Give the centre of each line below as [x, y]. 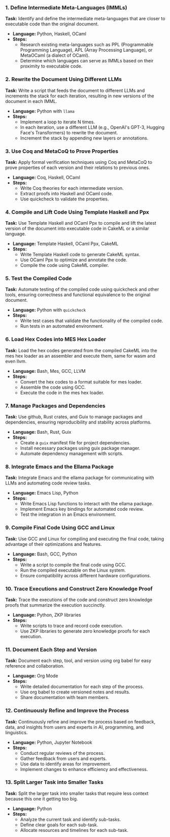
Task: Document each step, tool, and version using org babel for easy [78, 660]
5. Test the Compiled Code [39, 278]
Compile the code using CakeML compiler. [64, 265]
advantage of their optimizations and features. [54, 544]
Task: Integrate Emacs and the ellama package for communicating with [80, 478]
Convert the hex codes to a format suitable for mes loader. [81, 381]
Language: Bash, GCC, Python [45, 554]
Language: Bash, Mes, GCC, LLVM [49, 371]
